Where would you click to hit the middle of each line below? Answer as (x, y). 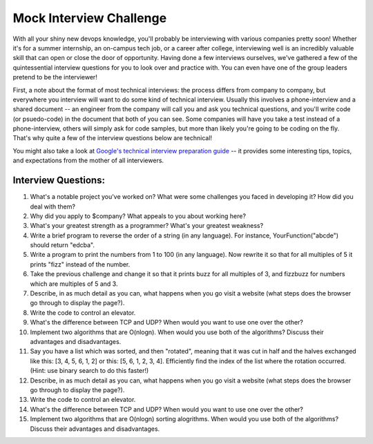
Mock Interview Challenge (90, 18)
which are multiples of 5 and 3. (74, 284)
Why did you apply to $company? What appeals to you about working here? (138, 216)
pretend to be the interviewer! (55, 77)
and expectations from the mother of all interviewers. (88, 161)
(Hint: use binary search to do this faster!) (89, 371)
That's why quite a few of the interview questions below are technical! (113, 138)
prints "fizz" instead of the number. (80, 264)
